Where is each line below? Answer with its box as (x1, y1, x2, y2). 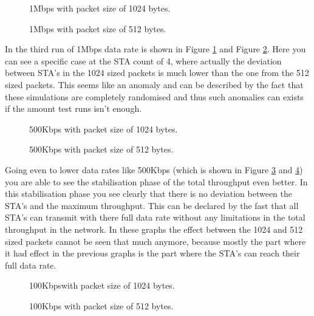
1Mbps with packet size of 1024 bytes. (29, 2, 171, 14)
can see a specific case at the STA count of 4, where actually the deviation (5, 54, 282, 67)
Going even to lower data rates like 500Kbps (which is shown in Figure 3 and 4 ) (5, 163, 303, 176)
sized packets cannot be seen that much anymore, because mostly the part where (5, 235, 306, 247)
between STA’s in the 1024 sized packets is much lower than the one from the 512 (5, 66, 309, 79)
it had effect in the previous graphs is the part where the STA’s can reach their (5, 247, 300, 259)
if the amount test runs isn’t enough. (5, 102, 142, 115)
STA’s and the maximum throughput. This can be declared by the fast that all (5, 199, 299, 211)
